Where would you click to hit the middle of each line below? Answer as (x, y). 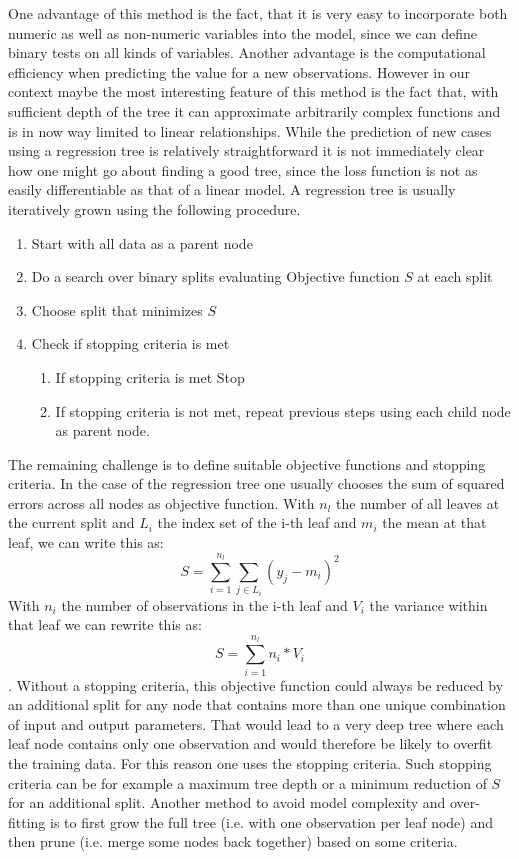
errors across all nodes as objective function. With (161, 502)
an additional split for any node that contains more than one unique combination (257, 704)
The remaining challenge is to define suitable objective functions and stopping (247, 463)
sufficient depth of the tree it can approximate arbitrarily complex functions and (254, 110)
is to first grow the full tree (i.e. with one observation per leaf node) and (272, 821)
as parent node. (102, 430)
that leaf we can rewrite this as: (105, 624)
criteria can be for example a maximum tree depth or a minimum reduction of (247, 782)
